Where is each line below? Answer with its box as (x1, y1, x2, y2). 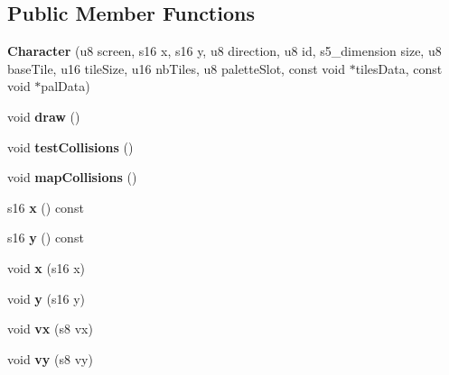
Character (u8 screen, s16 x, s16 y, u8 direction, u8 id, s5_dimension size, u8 (7, 41, 442, 60)
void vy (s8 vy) (7, 349, 93, 368)
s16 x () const (7, 197, 84, 216)
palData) (41, 77, 90, 96)
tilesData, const (355, 59, 443, 78)
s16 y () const (7, 228, 84, 247)
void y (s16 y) (7, 288, 85, 307)
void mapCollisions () (7, 168, 137, 187)
